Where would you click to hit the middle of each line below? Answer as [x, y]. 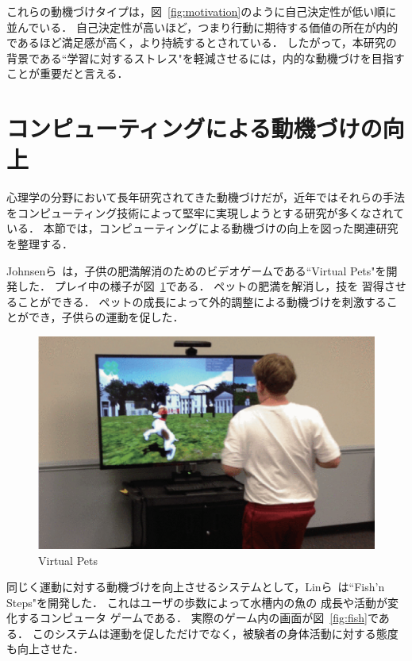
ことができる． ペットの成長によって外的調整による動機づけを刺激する [202, 301]
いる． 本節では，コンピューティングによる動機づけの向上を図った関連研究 [202, 228]
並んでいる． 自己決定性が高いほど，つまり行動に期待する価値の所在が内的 [202, 27]
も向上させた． [45, 649]
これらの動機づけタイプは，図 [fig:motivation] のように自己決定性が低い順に [202, 11]
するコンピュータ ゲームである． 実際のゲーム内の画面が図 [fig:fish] [192, 618]
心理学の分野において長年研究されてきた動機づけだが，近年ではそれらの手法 [206, 197]
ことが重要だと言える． [67, 73]
